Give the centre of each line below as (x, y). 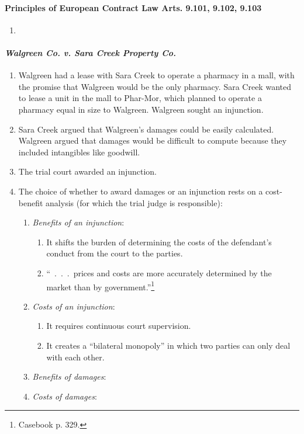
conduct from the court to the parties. (115, 253)
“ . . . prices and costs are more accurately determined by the (159, 272)
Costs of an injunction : (74, 306)
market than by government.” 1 (101, 286)
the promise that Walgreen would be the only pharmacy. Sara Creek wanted (155, 86)
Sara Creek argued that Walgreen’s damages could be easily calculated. (146, 129)
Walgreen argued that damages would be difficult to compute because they (153, 140)
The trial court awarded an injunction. (88, 171)
